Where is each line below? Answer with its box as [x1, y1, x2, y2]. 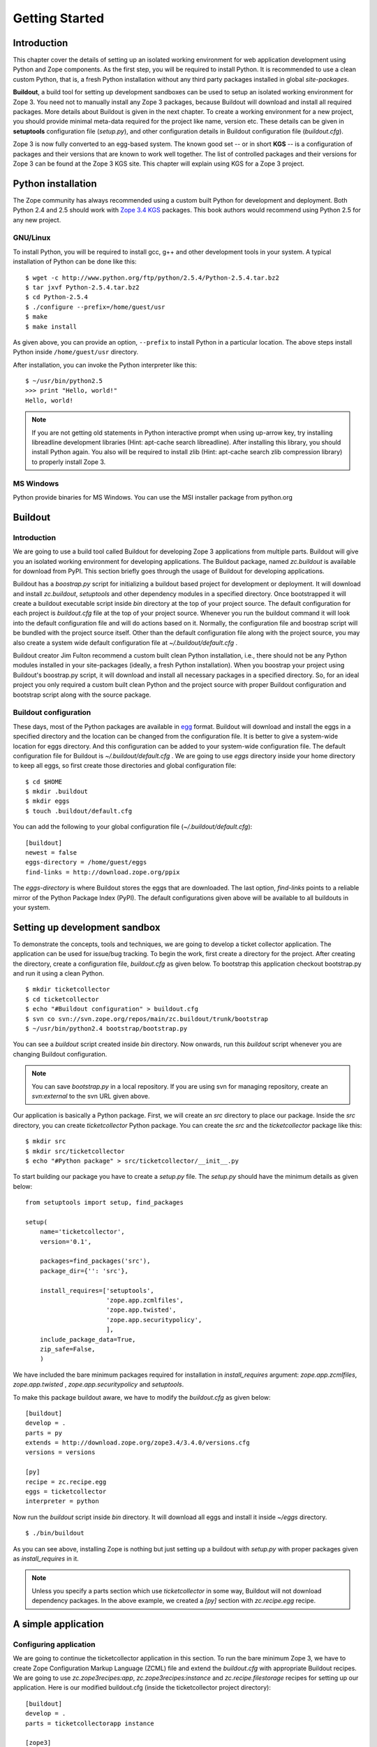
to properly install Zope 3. [31, 458, 106, 466]
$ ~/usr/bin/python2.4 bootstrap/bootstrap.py [25, 1024, 188, 1033]
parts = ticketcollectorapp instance [25, 1719, 155, 1727]
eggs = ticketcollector [25, 1488, 107, 1495]
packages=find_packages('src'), [39, 1257, 151, 1265]
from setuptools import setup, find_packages [25, 1198, 184, 1207]
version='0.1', [39, 1238, 92, 1245]
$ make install [25, 322, 77, 331]
